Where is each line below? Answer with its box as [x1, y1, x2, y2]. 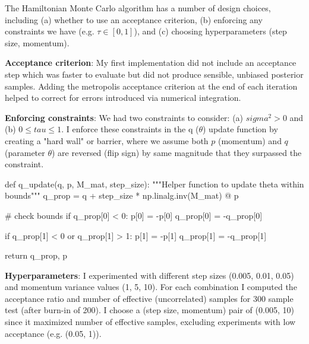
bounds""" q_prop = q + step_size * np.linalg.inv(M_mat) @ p [5, 189, 239, 202]
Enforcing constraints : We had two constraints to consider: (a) [5, 111, 244, 123]
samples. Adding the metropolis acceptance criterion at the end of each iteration [5, 79, 298, 92]
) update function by [203, 123, 278, 135]
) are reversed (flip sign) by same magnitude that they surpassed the [52, 146, 302, 158]
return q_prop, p [5, 249, 68, 262]
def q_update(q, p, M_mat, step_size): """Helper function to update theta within [5, 177, 304, 190]
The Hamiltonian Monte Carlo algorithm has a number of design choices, [5, 2, 271, 14]
